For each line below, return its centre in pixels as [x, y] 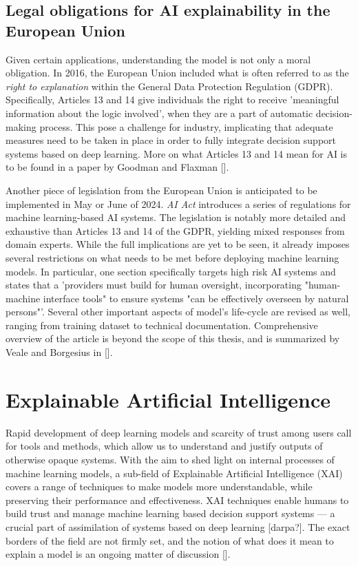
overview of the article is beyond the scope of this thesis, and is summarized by [173, 338]
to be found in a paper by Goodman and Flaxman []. [117, 167]
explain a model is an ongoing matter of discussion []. [118, 554]
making [21, 126]
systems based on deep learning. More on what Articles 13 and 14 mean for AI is [177, 153]
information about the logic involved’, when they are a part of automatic [159, 113]
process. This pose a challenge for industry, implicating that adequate [186, 126]
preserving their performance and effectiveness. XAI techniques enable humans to [177, 500]
